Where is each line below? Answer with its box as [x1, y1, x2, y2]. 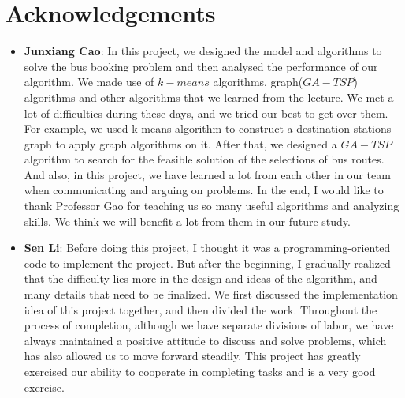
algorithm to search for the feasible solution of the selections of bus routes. [24, 151, 385, 167]
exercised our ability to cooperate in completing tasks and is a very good [24, 363, 376, 379]
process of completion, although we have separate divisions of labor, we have [24, 317, 394, 333]
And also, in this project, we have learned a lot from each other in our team [24, 166, 391, 182]
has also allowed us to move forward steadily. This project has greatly [24, 347, 361, 364]
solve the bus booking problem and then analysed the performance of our [24, 58, 378, 74]
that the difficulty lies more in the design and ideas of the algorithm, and [24, 270, 377, 287]
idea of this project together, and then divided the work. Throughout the [24, 301, 377, 317]
